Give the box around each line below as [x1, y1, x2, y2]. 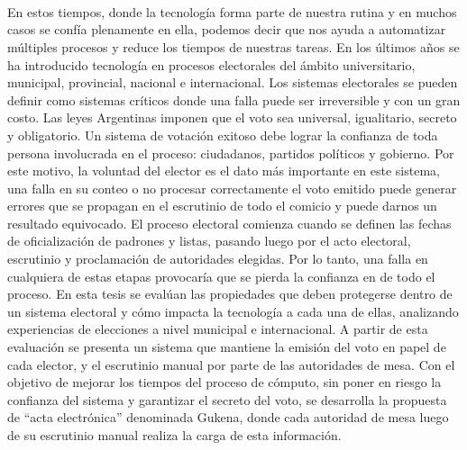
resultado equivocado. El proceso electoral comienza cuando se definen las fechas [7, 213, 452, 232]
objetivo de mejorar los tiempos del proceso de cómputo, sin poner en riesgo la [7, 373, 442, 391]
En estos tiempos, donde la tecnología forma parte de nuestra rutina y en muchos [7, 2, 457, 21]
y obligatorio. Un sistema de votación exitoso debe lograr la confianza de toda [7, 125, 438, 144]
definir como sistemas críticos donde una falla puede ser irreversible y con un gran [7, 90, 461, 109]
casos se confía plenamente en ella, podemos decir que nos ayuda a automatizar [7, 20, 446, 39]
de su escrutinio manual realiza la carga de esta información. [7, 426, 342, 444]
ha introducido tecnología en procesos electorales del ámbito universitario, [7, 55, 416, 74]
